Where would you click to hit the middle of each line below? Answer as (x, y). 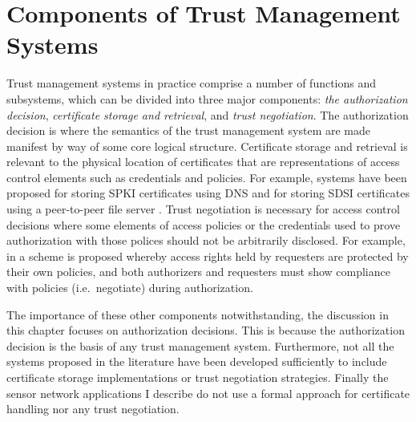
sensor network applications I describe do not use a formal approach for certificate (208, 393)
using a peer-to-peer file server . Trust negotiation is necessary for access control (203, 209)
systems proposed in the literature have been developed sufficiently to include (197, 361)
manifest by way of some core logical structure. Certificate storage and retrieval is (207, 146)
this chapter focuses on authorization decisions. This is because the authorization (206, 330)
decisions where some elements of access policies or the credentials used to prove (204, 224)
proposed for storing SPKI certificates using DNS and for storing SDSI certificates (208, 193)
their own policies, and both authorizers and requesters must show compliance (198, 272)
